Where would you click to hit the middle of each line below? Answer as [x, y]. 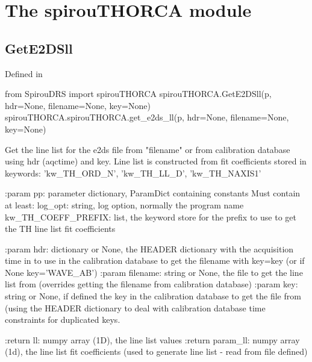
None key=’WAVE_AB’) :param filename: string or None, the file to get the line [154, 272]
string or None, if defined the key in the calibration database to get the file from [153, 296]
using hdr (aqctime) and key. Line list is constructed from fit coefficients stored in [156, 161]
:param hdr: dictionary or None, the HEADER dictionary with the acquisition [149, 248]
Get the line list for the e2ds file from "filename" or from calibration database [148, 149]
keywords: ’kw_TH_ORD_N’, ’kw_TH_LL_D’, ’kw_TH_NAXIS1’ [133, 173]
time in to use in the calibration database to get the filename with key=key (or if [155, 261]
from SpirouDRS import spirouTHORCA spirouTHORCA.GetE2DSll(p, [138, 94]
